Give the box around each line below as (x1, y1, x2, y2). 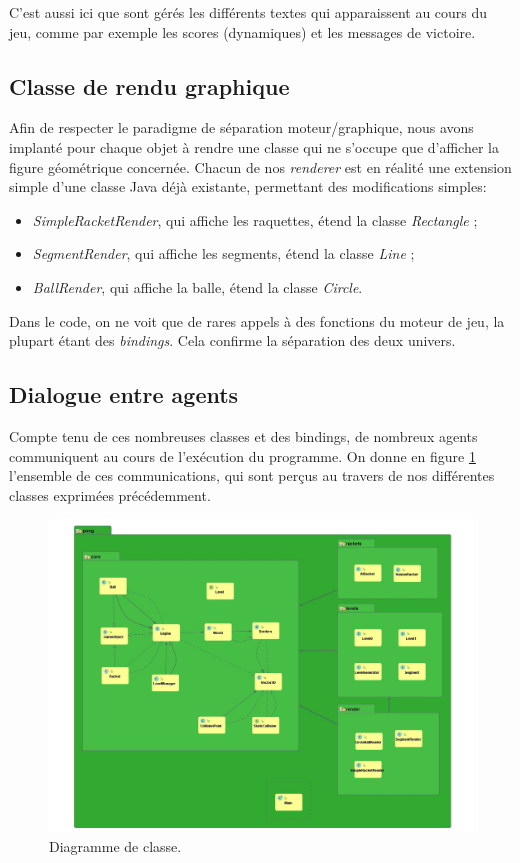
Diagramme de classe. (49, 835, 182, 856)
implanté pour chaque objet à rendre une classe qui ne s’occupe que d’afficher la (9, 136, 499, 157)
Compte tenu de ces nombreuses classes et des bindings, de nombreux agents (9, 425, 478, 446)
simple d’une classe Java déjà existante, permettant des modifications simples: (9, 176, 487, 197)
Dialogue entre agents (9, 379, 239, 410)
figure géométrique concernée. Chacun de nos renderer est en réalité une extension (9, 156, 512, 177)
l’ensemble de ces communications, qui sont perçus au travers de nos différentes (9, 465, 495, 486)
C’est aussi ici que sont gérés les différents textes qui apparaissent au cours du (9, 2, 488, 22)
